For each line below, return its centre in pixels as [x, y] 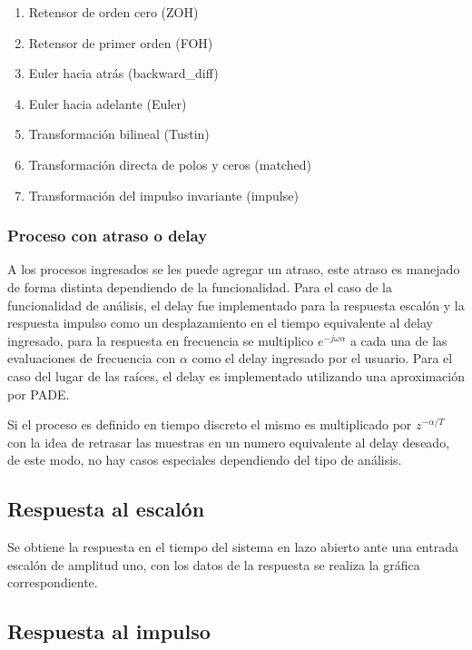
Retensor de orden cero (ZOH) [113, 12]
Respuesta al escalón [106, 509]
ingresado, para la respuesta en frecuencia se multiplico [161, 340]
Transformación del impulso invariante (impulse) [163, 195]
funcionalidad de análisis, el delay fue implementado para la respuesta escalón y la [236, 305]
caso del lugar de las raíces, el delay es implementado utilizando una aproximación [236, 375]
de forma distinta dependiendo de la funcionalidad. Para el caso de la [200, 286]
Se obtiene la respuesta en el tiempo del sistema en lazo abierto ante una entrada [233, 547]
